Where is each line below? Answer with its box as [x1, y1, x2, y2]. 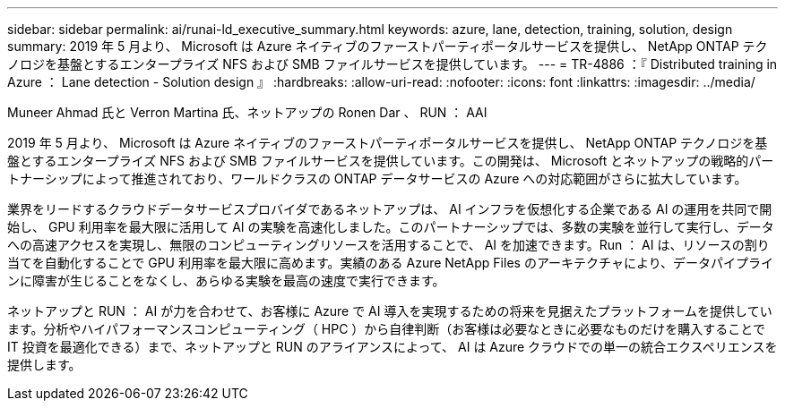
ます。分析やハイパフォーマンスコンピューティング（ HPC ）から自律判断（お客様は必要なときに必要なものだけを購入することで [7, 321, 765, 336]
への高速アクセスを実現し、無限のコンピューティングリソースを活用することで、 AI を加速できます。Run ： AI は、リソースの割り [7, 237, 770, 252]
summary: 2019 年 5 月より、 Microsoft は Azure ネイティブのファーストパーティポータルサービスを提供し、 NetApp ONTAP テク [7, 38, 768, 54]
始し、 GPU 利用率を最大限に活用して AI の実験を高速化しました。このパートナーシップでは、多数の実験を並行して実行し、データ [7, 219, 774, 234]
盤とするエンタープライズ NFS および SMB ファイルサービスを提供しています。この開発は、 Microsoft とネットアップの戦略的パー [7, 153, 774, 168]
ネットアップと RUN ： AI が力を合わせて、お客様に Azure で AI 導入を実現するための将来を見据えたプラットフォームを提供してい [7, 303, 772, 319]
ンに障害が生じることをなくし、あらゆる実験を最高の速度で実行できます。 [7, 273, 445, 288]
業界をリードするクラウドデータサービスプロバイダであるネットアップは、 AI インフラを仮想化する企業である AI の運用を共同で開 [7, 201, 772, 217]
